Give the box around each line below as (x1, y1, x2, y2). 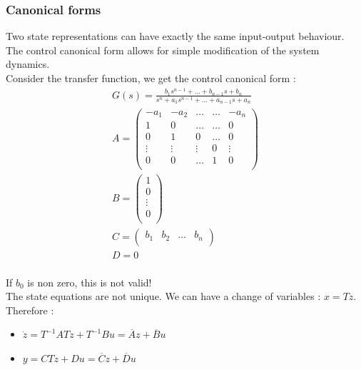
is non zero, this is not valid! (27, 274, 152, 289)
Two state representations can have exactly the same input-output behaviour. (6, 29, 345, 44)
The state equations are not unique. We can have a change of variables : (6, 289, 321, 304)
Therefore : (6, 302, 54, 317)
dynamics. (6, 56, 50, 71)
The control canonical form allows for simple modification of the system (6, 42, 320, 57)
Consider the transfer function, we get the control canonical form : (6, 71, 296, 85)
